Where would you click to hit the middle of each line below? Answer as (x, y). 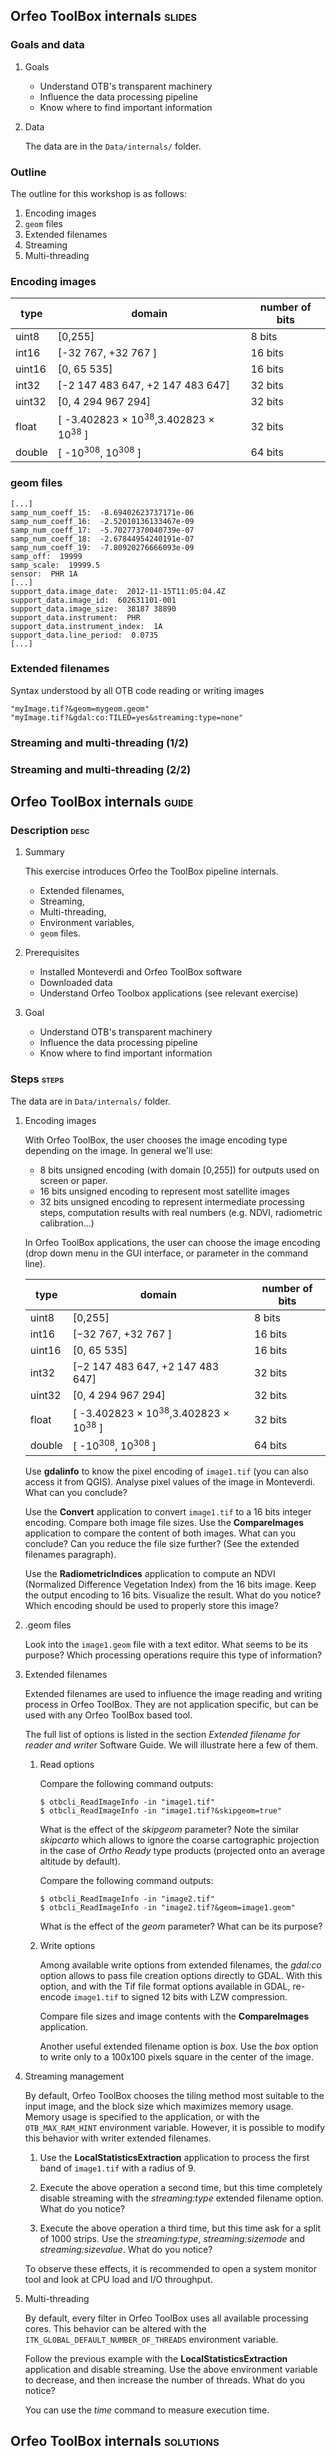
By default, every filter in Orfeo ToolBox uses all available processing (166, 2318)
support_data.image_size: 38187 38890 (93, 609)
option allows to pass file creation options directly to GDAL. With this (181, 1975)
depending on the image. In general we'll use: (118, 1150)
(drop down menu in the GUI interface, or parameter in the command (166, 1253)
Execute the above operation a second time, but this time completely (181, 2187)
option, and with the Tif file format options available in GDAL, (165, 1986)
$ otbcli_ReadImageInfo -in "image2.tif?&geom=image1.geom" (167, 1907)
